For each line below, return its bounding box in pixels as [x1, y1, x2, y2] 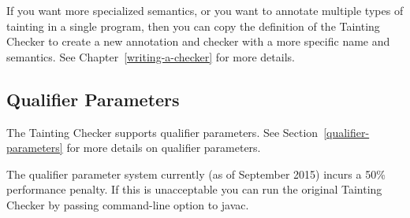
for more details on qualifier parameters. [66, 139, 261, 156]
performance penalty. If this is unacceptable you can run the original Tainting [6, 181, 382, 198]
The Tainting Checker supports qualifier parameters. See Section [6, 124, 319, 140]
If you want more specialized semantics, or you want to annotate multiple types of [6, 2, 404, 18]
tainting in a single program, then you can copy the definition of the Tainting [6, 17, 380, 34]
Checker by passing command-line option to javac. [6, 196, 249, 212]
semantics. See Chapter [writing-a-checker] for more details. [6, 48, 295, 65]
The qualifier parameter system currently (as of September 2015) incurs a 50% [6, 165, 386, 182]
